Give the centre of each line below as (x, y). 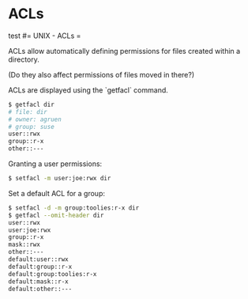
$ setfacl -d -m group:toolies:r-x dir (74, 208)
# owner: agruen (35, 119)
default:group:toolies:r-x (53, 274)
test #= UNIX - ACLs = (45, 36)
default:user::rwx (38, 259)
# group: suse (32, 127)
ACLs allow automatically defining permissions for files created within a (124, 51)
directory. (24, 59)
